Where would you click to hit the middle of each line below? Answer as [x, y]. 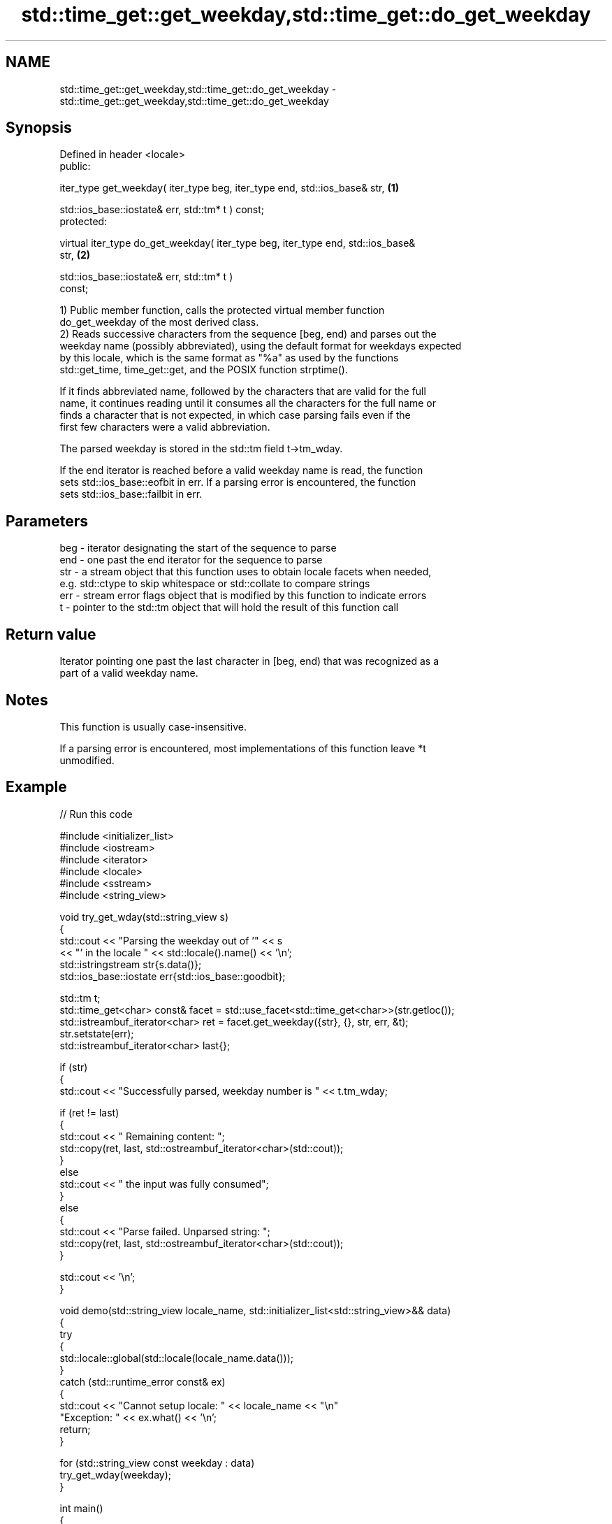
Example [36, 787]
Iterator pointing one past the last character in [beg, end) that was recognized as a [249, 661]
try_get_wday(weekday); [116, 1474]
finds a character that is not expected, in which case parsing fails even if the [235, 415]
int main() [81, 1508]
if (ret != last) [89, 1112]
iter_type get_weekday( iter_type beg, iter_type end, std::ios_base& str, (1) [229, 188]
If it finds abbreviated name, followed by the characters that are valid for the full [243, 391]
